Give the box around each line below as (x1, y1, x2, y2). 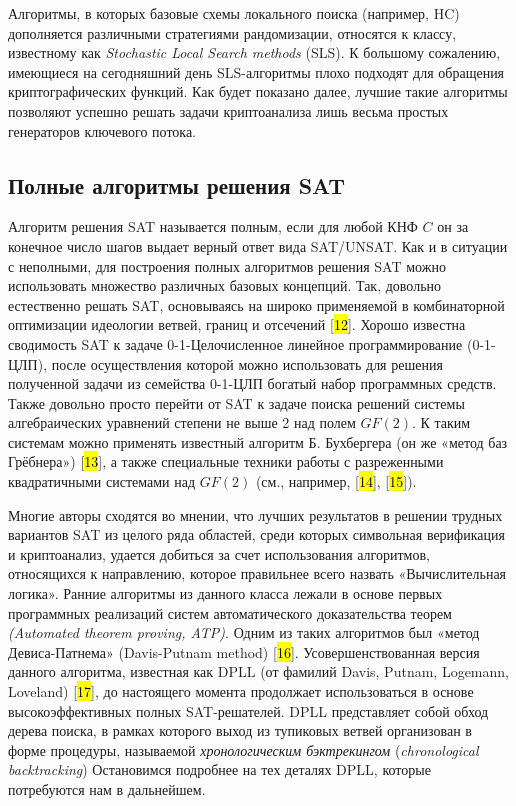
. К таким (412, 412, 471, 433)
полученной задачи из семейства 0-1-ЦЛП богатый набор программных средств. (8, 373, 497, 394)
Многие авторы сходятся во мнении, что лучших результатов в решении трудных (8, 504, 503, 525)
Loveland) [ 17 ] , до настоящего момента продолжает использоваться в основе (8, 681, 474, 702)
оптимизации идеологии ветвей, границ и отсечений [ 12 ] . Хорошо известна (8, 314, 466, 335)
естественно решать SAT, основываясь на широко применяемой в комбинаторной (8, 294, 505, 315)
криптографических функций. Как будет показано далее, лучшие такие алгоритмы (8, 81, 508, 102)
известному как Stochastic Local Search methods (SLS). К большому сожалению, (8, 42, 501, 63)
